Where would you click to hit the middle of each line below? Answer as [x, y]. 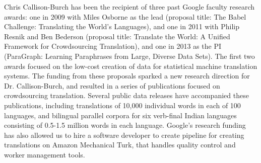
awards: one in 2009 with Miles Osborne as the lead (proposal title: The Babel [125, 16]
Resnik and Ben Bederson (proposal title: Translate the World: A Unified [117, 36]
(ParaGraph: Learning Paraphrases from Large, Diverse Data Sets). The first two [129, 56]
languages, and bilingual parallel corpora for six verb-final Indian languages [120, 115]
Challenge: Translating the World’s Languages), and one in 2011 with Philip [122, 26]
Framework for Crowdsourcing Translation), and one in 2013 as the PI [113, 46]
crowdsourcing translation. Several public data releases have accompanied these [126, 95]
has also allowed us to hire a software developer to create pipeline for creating [124, 135]
